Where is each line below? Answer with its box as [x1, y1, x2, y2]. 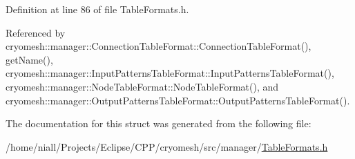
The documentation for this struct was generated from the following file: [6, 116, 311, 131]
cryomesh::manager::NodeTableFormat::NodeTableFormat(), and [6, 79, 279, 93]
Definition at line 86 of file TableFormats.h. [6, 2, 189, 16]
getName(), [6, 52, 53, 66]
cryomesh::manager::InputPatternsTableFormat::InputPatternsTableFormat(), [6, 66, 334, 80]
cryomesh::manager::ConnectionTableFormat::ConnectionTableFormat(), [6, 39, 311, 53]
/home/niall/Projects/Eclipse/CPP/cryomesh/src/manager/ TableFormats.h [6, 139, 328, 153]
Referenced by [6, 25, 66, 39]
